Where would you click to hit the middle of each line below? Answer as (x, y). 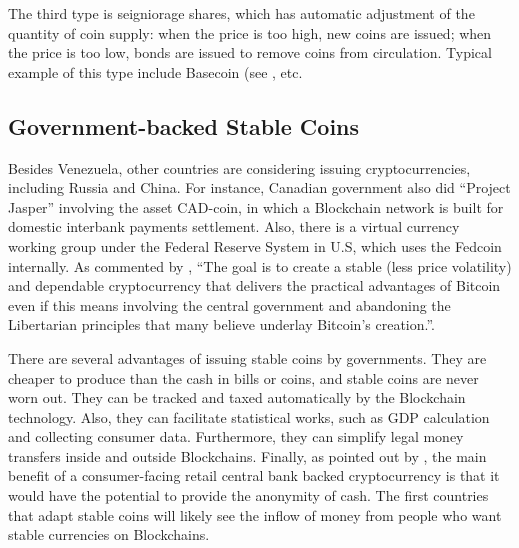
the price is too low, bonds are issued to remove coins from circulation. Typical (250, 52)
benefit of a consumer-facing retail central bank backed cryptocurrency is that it (254, 475)
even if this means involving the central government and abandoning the (229, 304)
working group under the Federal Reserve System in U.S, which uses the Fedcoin (255, 245)
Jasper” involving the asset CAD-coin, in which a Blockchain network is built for (256, 206)
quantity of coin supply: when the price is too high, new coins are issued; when (250, 32)
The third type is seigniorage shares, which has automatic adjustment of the (241, 13)
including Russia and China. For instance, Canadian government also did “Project (259, 187)
